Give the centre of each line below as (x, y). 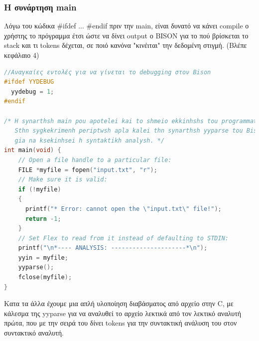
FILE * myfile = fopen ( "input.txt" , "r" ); (88, 170)
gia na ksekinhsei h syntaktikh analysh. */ (90, 140)
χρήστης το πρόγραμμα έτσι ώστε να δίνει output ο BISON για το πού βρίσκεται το (126, 35)
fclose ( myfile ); (45, 277)
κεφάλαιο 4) (22, 55)
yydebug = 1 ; (33, 91)
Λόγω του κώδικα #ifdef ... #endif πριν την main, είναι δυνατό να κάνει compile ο (127, 26)
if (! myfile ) (40, 189)
